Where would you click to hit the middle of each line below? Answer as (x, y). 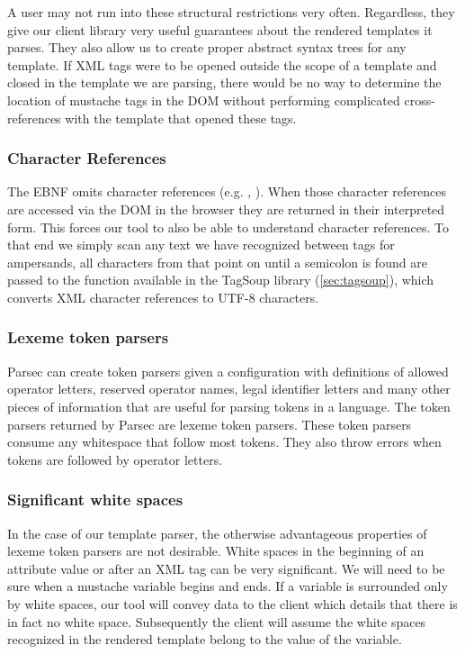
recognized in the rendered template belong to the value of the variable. (205, 639)
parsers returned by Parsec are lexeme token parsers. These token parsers (210, 424)
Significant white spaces (95, 500)
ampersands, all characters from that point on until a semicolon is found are (217, 262)
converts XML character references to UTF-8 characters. (163, 297)
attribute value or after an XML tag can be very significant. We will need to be (226, 568)
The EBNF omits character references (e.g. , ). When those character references (227, 191)
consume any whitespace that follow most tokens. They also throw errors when (224, 442)
